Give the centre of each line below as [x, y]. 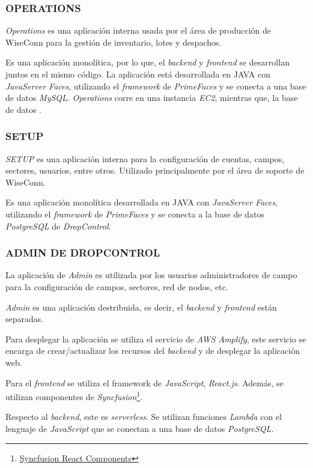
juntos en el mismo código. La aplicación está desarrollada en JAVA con [138, 74]
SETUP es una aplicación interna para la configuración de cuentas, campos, [145, 158]
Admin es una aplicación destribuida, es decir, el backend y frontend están [141, 307]
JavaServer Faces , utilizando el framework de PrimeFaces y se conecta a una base [156, 86]
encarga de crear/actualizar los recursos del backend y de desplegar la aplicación [153, 351]
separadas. [25, 319]
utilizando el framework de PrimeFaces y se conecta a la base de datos [135, 214]
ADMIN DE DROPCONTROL [83, 253]
